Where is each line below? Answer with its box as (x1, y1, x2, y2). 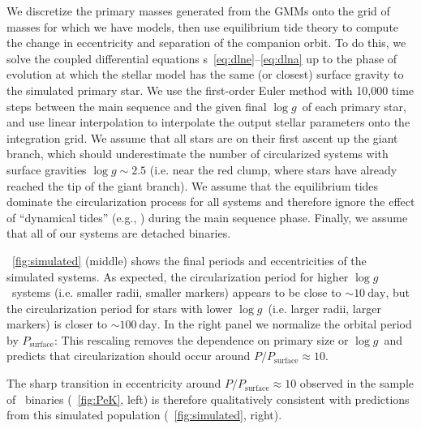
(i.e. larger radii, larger (268, 299, 381, 316)
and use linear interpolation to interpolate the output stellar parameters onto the (6, 114, 410, 131)
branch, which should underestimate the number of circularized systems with (6, 145, 389, 162)
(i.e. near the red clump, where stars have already (149, 161, 397, 178)
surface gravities (6, 161, 87, 178)
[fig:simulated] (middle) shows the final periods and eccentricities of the (12, 251, 367, 268)
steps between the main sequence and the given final (6, 97, 267, 114)
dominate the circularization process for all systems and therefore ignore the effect (6, 193, 415, 210)
